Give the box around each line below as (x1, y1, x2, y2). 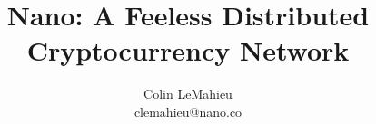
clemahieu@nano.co (134, 101, 242, 120)
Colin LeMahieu (143, 84, 233, 103)
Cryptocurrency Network (26, 32, 350, 69)
